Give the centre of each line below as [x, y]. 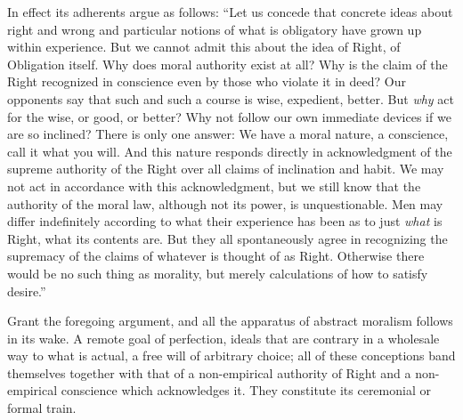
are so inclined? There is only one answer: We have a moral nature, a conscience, [228, 134]
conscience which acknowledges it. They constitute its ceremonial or [246, 390]
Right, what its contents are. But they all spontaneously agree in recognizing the [227, 238]
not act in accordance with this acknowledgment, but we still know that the [214, 186]
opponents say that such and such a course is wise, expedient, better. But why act [231, 98]
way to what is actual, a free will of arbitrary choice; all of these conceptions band [231, 355]
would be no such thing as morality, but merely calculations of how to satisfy [218, 273]
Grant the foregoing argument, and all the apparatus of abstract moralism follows [230, 321]
